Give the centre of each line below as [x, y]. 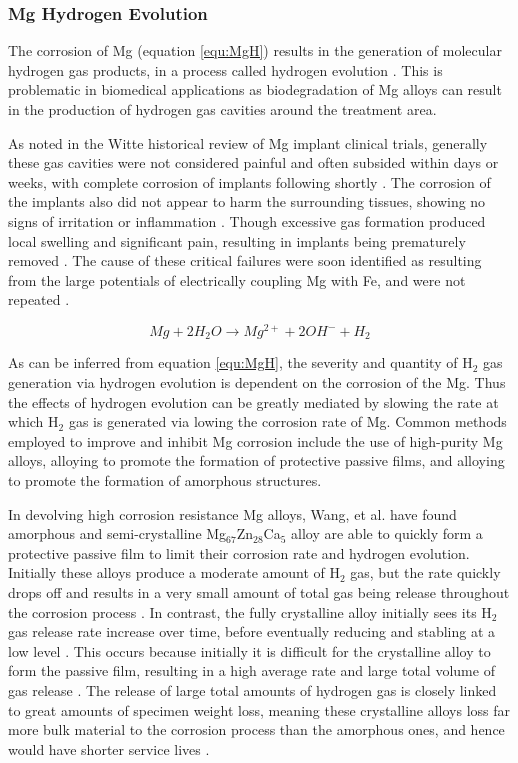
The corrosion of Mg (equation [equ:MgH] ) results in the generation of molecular [255, 50]
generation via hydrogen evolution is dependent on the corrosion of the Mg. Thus [257, 382]
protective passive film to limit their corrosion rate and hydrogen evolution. [239, 552]
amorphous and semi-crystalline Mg [117, 533]
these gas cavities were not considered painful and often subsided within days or [253, 162]
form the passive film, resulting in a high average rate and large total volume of [251, 670]
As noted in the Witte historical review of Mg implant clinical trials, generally [248, 142]
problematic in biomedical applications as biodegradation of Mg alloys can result [255, 89]
